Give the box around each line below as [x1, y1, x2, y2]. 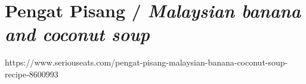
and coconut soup [5, 21, 150, 46]
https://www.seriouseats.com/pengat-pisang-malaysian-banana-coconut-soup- [5, 56, 288, 69]
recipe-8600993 [5, 67, 58, 80]
